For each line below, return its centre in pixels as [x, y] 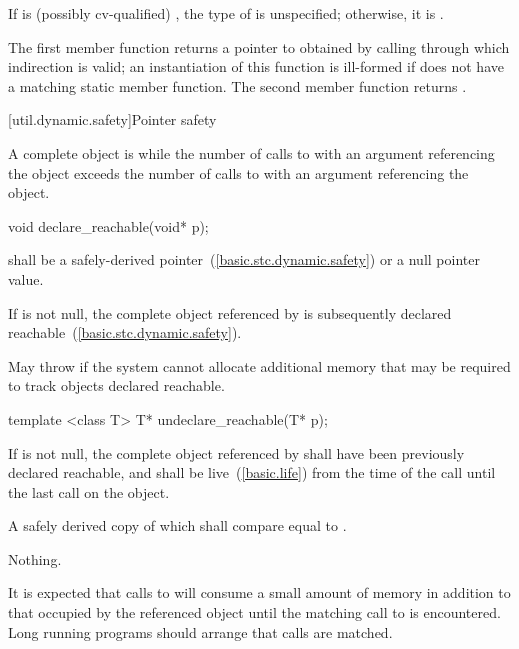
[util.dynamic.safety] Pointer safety [112, 119]
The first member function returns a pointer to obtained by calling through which [259, 46]
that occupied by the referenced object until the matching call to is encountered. [254, 612]
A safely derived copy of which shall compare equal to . [177, 525]
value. [26, 278]
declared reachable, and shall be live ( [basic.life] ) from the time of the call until [252, 472]
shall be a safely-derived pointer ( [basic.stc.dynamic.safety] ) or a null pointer [244, 259]
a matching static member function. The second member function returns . [237, 85]
